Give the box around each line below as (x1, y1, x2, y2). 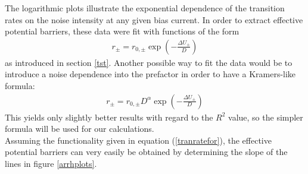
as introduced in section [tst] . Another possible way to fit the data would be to (5, 56, 293, 68)
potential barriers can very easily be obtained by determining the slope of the (5, 145, 288, 158)
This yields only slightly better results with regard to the (5, 110, 213, 123)
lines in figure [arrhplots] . (5, 157, 97, 169)
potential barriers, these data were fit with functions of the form (5, 25, 239, 37)
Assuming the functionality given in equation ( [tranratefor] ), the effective (5, 134, 272, 146)
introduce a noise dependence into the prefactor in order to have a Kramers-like (5, 68, 296, 80)
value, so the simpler (228, 110, 303, 123)
